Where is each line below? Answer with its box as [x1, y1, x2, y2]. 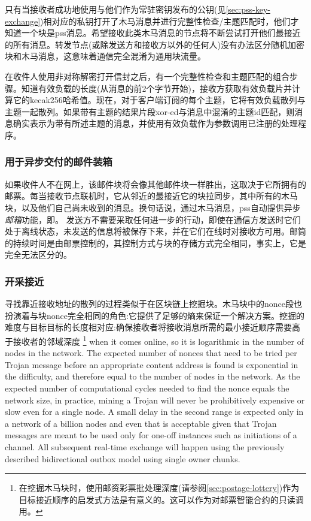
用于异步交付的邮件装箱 [5, 154, 112, 169]
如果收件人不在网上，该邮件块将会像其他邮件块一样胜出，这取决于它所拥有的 [5, 177, 306, 190]
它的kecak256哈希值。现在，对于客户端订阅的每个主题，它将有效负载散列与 [13, 94, 306, 106]
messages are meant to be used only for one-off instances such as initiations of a [5, 429, 297, 441]
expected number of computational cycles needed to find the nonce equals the [5, 381, 289, 394]
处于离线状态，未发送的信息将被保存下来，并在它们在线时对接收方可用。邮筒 [5, 225, 306, 237]
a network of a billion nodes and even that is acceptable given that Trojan [5, 417, 277, 429]
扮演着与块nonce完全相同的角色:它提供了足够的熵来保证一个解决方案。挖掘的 [5, 309, 304, 321]
